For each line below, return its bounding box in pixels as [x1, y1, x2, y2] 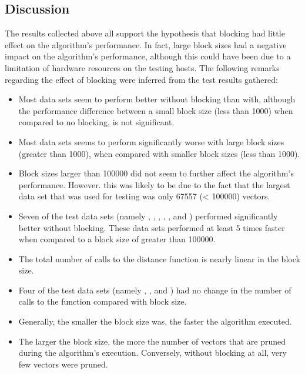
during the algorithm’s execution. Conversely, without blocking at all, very [18, 346, 287, 359]
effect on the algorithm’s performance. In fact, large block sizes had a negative [5, 38, 287, 51]
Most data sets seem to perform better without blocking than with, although [18, 93, 296, 105]
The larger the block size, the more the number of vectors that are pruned [18, 335, 286, 347]
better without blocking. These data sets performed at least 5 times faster [18, 221, 285, 233]
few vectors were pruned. [18, 358, 108, 370]
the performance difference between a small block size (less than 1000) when [18, 104, 293, 116]
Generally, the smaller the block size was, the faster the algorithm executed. [18, 315, 292, 328]
